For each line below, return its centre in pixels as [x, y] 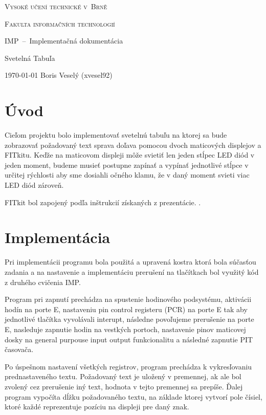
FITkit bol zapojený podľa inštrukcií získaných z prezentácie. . [103, 202]
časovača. [19, 349]
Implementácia [58, 237]
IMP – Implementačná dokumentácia [64, 41]
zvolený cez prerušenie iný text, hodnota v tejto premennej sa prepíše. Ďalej [124, 386]
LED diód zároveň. [34, 185]
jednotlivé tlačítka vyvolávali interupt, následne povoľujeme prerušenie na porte [129, 319]
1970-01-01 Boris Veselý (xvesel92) [59, 75]
